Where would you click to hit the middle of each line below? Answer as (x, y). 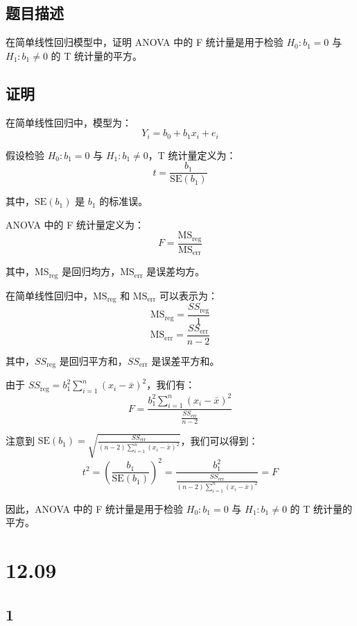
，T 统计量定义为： (192, 155)
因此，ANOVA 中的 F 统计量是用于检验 (95, 508)
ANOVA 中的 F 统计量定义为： (75, 224)
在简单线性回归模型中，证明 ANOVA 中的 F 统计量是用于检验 (145, 42)
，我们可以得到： (219, 440)
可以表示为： (188, 295)
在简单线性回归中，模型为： (69, 122)
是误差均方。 (176, 271)
